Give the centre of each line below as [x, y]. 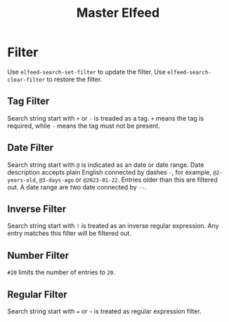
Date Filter [31, 148]
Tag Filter [28, 101]
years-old [22, 180]
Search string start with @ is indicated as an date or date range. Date [106, 165]
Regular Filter [38, 294]
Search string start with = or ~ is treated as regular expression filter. [104, 311]
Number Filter [38, 255]
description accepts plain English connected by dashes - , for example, [110, 172]
